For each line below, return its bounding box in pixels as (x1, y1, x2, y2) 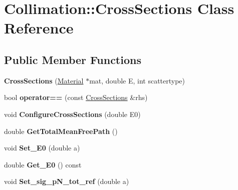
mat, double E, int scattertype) (89, 75, 185, 85)
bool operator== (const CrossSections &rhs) (4, 92, 148, 102)
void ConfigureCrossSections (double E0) (4, 108, 141, 119)
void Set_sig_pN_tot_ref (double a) (4, 176, 129, 186)
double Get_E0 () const (4, 159, 82, 169)
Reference (4, 17, 74, 38)
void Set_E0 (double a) (4, 142, 80, 153)
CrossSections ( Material (4, 75, 84, 85)
